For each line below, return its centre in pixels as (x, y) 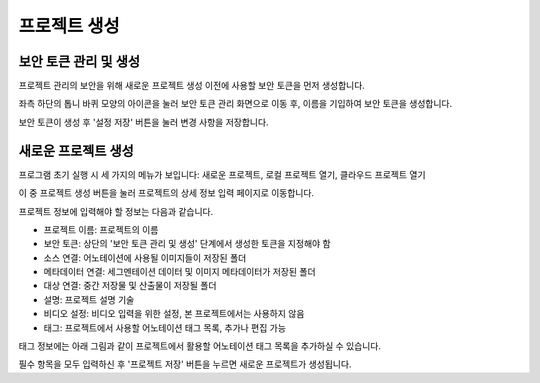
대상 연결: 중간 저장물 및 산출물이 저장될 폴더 (130, 286)
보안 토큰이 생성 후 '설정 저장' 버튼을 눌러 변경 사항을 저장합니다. (143, 122)
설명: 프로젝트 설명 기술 (89, 299)
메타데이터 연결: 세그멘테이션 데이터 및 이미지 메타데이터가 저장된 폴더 (179, 272)
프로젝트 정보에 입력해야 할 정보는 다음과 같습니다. (116, 211)
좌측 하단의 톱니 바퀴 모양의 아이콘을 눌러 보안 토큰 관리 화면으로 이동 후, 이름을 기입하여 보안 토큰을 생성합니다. (235, 104)
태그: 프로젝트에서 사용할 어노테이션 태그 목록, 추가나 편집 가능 (165, 327)
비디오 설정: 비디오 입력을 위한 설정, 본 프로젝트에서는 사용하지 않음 (174, 314)
